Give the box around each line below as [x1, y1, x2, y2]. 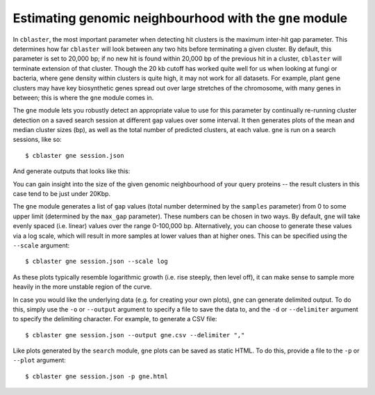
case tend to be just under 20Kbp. [12, 190, 111, 198]
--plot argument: [12, 356, 66, 364]
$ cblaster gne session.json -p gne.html [25, 372, 168, 380]
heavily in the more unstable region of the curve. [12, 282, 152, 291]
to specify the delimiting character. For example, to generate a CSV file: [12, 315, 217, 323]
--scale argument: [12, 241, 70, 250]
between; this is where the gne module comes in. [12, 93, 154, 102]
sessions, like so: [12, 136, 62, 144]
